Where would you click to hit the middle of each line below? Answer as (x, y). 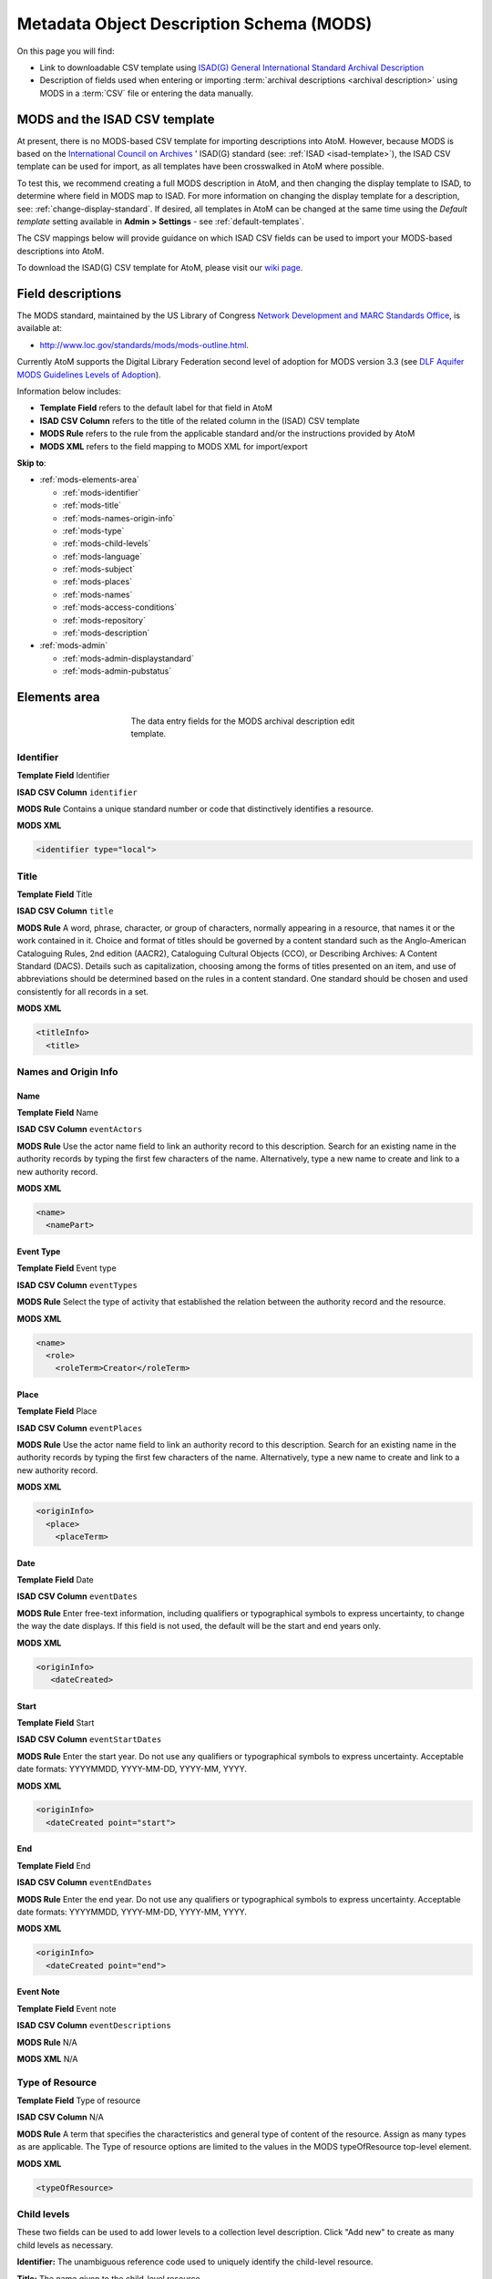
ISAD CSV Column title (65, 911)
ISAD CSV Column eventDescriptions (94, 2026)
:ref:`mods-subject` (99, 569)
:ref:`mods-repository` (104, 620)
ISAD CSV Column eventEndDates (84, 1882)
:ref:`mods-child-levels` (107, 543)
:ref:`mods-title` (92, 505)
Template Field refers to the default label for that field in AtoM (156, 408)
